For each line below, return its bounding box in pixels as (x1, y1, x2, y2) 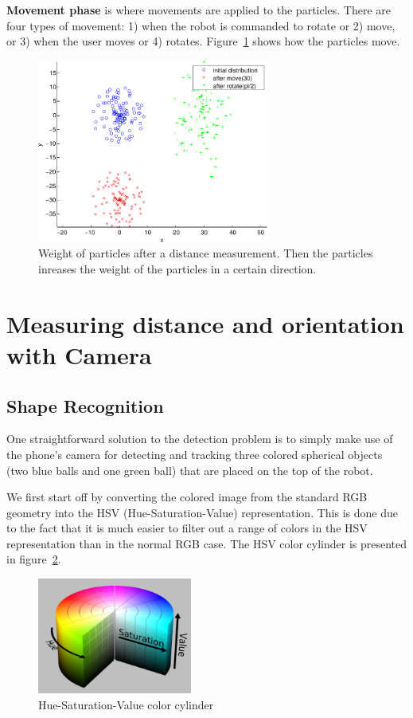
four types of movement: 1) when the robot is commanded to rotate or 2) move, (6, 17, 395, 33)
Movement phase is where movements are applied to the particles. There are (6, 2, 392, 18)
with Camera (6, 338, 152, 371)
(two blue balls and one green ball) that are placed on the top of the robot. (6, 461, 373, 478)
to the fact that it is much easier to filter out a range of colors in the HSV (6, 520, 368, 536)
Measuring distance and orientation (6, 307, 404, 339)
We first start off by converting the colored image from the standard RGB (6, 488, 368, 505)
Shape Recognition (6, 393, 164, 418)
